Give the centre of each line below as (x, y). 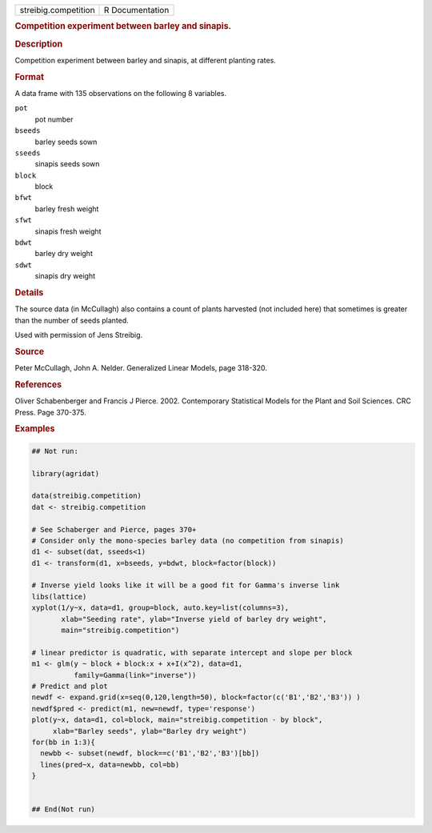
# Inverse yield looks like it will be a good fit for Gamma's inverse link (186, 585)
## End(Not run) (64, 809)
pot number (54, 119)
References (38, 384)
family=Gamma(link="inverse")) (135, 675)
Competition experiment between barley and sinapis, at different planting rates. (145, 60)
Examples (35, 429)
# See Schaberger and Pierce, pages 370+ (114, 529)
